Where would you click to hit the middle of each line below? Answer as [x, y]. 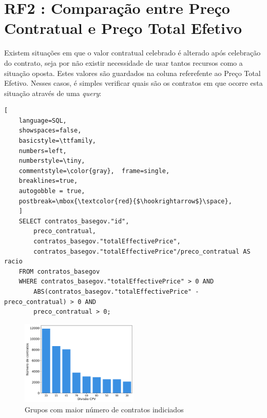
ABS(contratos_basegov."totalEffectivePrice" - [116, 291]
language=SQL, [43, 120]
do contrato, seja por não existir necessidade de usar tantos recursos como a [123, 62]
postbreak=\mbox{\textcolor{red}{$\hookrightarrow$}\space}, [125, 201]
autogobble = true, [52, 191]
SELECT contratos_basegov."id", [74, 221]
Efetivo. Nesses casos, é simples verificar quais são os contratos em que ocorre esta [133, 83]
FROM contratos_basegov [59, 271]
